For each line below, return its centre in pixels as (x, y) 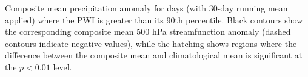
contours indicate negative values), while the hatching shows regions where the (151, 43)
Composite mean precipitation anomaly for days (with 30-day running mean (146, 8)
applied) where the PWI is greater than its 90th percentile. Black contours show (154, 20)
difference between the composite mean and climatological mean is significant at (154, 55)
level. (62, 66)
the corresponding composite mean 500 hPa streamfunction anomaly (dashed (148, 32)
